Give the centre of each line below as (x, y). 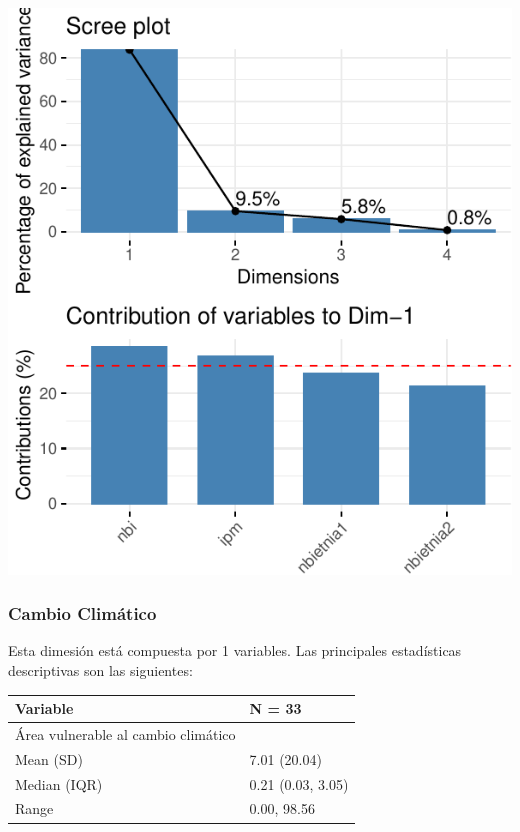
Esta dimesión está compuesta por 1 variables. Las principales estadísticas (235, 650)
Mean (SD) (49, 758)
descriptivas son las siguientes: (100, 669)
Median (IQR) (59, 783)
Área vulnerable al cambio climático (125, 733)
